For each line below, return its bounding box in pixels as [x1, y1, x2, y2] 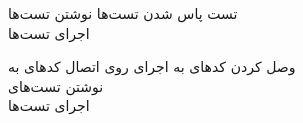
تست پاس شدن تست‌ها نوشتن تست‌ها [8, 3, 238, 23]
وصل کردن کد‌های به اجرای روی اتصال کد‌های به [8, 56, 296, 77]
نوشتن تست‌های [8, 75, 104, 96]
